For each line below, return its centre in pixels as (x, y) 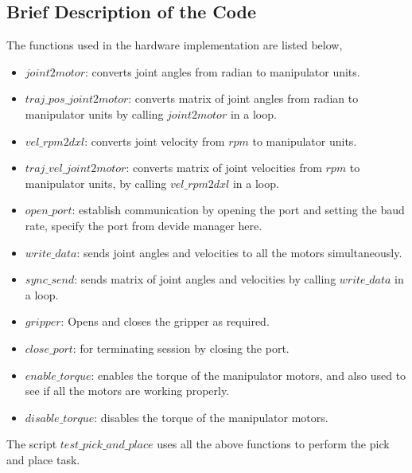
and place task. (43, 459)
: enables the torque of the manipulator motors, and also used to (249, 375)
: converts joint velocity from (155, 141)
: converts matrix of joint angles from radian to (243, 98)
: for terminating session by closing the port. (181, 348)
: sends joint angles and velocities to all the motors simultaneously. (239, 252)
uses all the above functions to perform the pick (273, 444)
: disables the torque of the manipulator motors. (211, 417)
